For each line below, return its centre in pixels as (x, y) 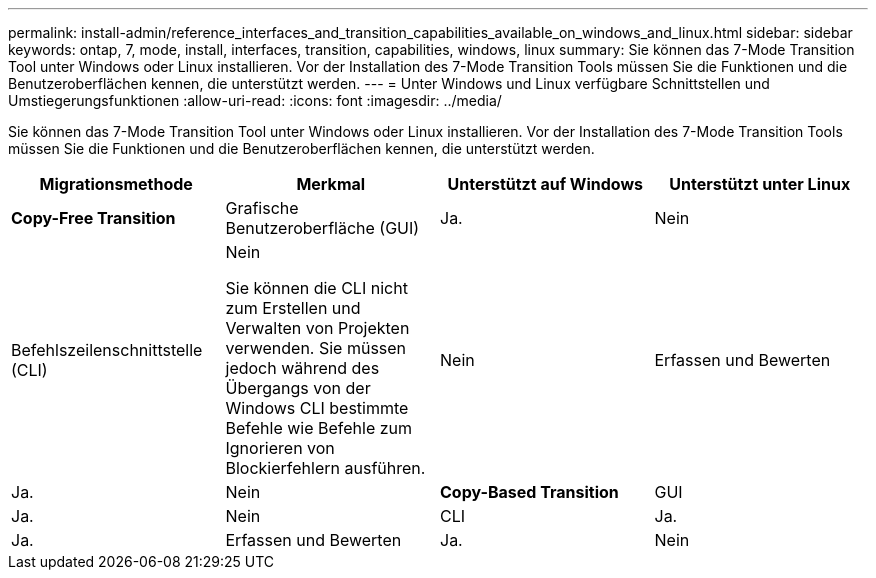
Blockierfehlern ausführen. (325, 468)
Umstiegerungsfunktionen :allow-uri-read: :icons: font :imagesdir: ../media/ (255, 100)
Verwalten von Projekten (317, 328)
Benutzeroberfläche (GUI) (322, 228)
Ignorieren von (280, 448)
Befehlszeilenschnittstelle (107, 350)
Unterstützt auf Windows (545, 184)
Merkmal (331, 184)
